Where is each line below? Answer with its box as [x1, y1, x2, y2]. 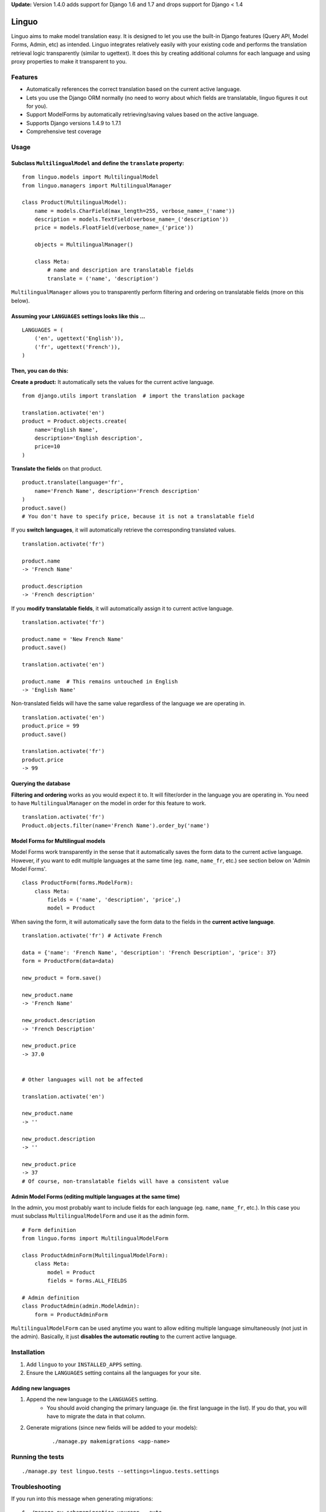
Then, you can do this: [11, 367, 69, 374]
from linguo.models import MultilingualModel [22, 174, 159, 181]
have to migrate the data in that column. [46, 1413, 146, 1420]
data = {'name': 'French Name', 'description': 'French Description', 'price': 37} [22, 950, 277, 956]
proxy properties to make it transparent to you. [11, 58, 127, 65]
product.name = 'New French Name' [22, 636, 124, 642]
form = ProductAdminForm [34, 1311, 108, 1318]
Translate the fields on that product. [11, 465, 103, 472]
